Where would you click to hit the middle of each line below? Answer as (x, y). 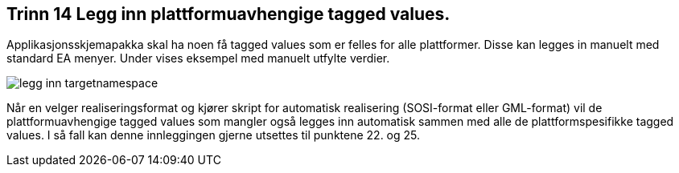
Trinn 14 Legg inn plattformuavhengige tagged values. (228, 14)
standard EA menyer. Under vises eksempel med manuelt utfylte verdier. (198, 58)
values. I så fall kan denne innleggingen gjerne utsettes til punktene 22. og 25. (214, 135)
